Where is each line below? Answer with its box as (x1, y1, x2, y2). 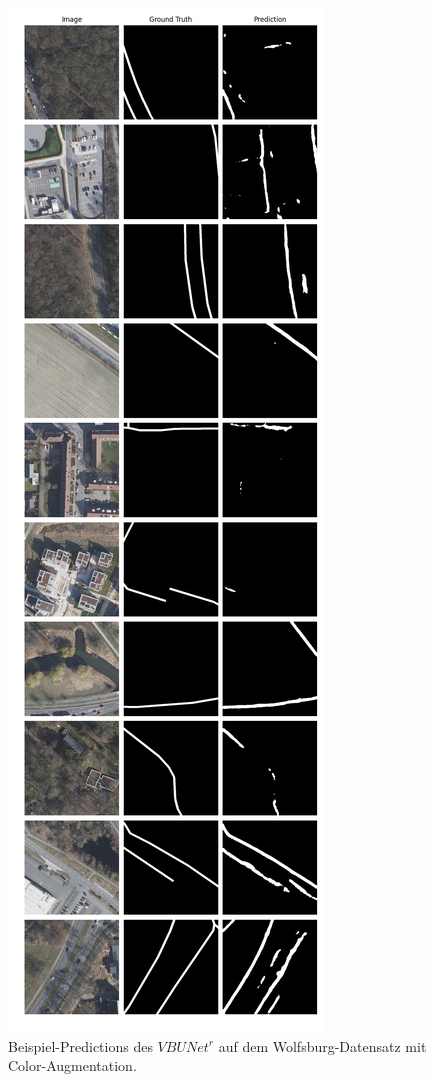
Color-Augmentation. (8, 1055, 137, 1076)
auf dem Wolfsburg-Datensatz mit (218, 1035, 427, 1056)
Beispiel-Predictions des (8, 1035, 153, 1056)
